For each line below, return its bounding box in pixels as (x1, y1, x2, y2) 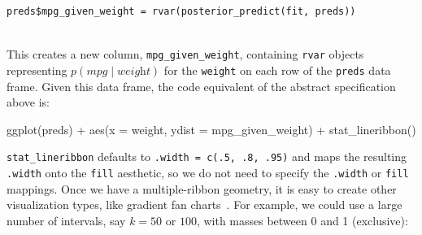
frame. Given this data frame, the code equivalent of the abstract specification (7, 77, 396, 94)
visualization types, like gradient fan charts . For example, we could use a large (7, 196, 402, 213)
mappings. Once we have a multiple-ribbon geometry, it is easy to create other (7, 180, 397, 197)
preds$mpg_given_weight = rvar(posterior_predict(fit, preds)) (7, 6, 356, 17)
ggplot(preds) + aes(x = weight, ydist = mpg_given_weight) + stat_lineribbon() (7, 120, 416, 137)
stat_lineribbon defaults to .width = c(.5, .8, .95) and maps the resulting (7, 148, 407, 165)
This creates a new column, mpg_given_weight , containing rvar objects (7, 46, 364, 63)
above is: (7, 94, 50, 111)
